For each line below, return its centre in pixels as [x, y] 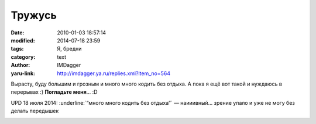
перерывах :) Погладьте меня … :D [54, 92]
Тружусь [34, 15]
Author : [20, 65]
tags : [17, 49]
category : [23, 57]
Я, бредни [69, 49]
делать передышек [35, 111]
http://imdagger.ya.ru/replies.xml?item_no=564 [114, 73]
